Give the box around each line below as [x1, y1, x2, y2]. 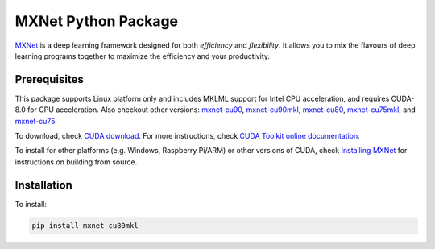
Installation [14, 178, 72, 192]
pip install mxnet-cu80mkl [31, 221, 139, 230]
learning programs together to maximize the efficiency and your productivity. [14, 51, 270, 60]
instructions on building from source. [14, 157, 138, 167]
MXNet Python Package [14, 12, 179, 30]
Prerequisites [14, 73, 84, 86]
